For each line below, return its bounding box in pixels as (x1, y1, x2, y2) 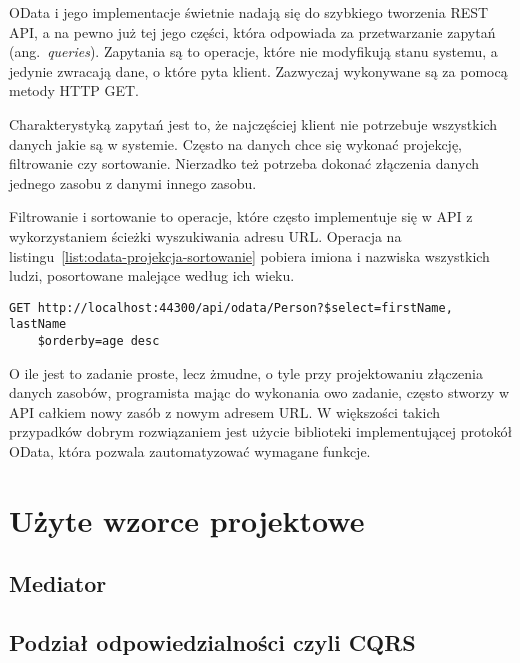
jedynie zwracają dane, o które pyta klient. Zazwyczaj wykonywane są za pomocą (9, 60, 508, 81)
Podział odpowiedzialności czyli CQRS (9, 627, 416, 658)
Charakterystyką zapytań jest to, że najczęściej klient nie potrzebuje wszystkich (9, 113, 498, 134)
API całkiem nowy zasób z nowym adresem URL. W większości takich (9, 401, 440, 422)
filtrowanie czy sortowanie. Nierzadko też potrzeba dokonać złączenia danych (9, 153, 480, 174)
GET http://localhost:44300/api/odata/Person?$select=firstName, (9, 300, 453, 315)
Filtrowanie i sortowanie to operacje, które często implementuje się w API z (9, 206, 473, 227)
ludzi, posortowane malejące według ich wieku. (9, 265, 295, 286)
